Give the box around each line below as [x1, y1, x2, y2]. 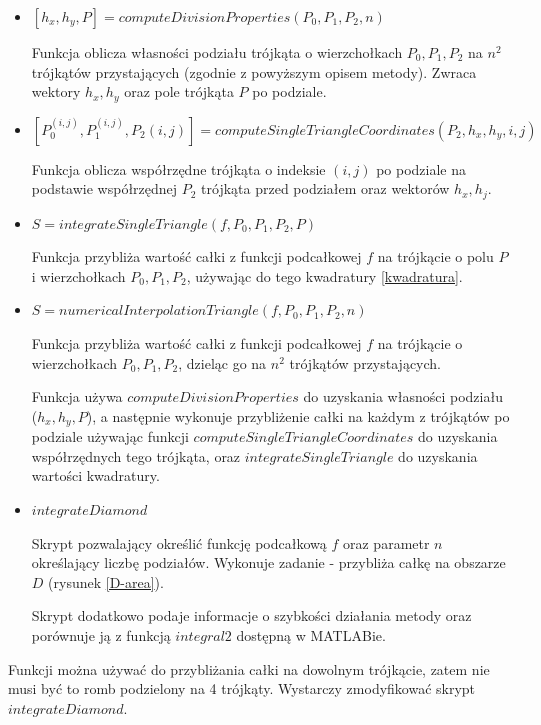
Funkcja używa [31, 386, 123, 407]
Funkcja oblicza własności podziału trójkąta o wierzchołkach [31, 42, 403, 62]
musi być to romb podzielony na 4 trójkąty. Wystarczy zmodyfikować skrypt [8, 678, 476, 699]
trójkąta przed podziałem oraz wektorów [201, 178, 450, 199]
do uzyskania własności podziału [303, 386, 503, 407]
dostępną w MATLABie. [236, 625, 386, 646]
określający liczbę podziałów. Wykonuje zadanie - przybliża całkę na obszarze [31, 552, 506, 573]
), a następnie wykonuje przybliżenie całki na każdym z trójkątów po [86, 405, 510, 426]
